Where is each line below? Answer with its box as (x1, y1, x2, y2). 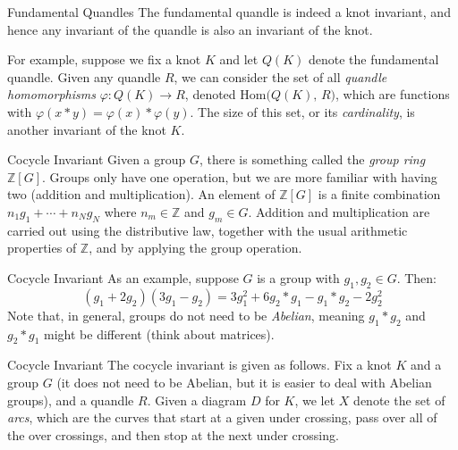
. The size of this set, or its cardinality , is (190, 102, 415, 121)
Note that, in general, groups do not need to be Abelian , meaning (7, 305, 365, 324)
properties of (7, 238, 77, 257)
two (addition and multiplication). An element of (7, 185, 276, 204)
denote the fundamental (308, 50, 439, 69)
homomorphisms (7, 85, 96, 104)
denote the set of (353, 390, 445, 409)
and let (219, 50, 259, 69)
